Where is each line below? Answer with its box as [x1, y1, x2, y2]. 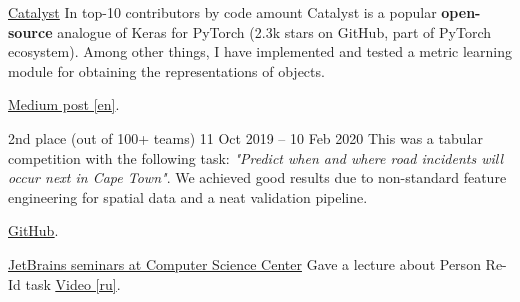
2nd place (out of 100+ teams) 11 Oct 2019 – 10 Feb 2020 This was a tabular [8, 127, 483, 148]
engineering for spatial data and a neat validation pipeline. [8, 186, 368, 207]
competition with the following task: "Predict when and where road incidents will [8, 147, 504, 168]
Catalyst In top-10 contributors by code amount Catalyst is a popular [8, 2, 437, 22]
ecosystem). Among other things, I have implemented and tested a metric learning [8, 41, 512, 62]
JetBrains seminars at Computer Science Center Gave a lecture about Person [8, 253, 481, 274]
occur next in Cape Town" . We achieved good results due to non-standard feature [8, 167, 507, 188]
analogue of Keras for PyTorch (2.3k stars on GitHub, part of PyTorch [57, 21, 492, 42]
